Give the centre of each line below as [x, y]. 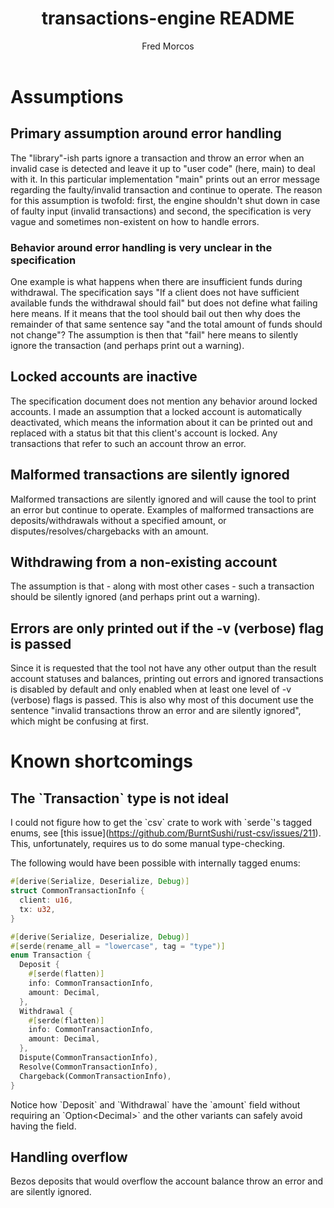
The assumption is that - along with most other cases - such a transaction [162, 586]
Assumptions [67, 96]
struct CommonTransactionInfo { [77, 891]
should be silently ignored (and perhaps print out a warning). [135, 597]
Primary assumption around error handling [146, 133]
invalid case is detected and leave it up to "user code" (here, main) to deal [163, 168]
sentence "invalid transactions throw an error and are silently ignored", [156, 711]
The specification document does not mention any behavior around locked [164, 401]
